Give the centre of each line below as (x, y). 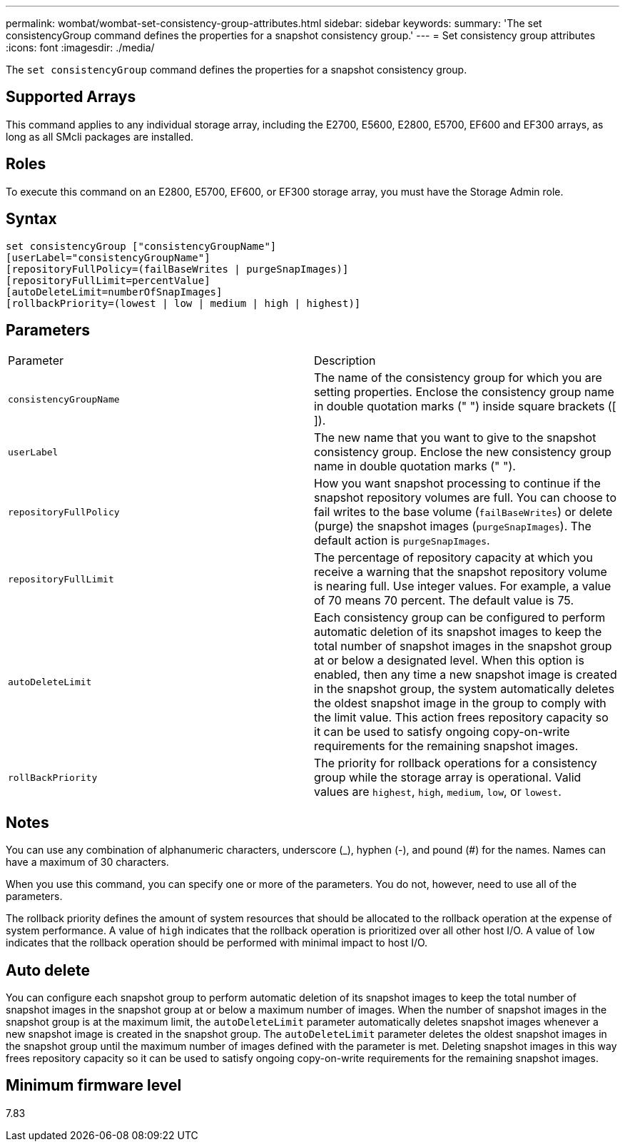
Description (345, 361)
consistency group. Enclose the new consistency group (463, 452)
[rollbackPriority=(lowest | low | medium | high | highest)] (183, 303)
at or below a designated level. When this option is (449, 661)
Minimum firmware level (94, 1086)
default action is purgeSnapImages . (402, 541)
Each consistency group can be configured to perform (460, 618)
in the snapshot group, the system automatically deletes (464, 689)
